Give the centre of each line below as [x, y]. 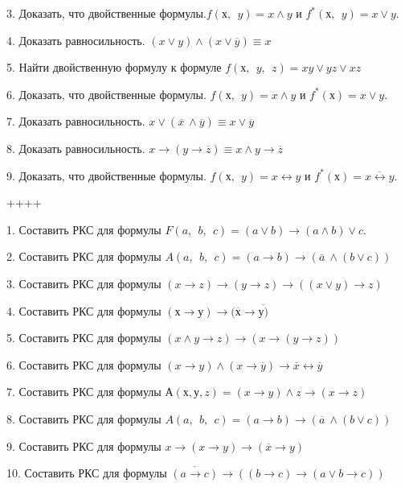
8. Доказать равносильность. [76, 148]
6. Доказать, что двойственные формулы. [106, 94]
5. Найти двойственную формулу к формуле [114, 67]
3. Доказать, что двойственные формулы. [106, 13]
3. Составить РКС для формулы [84, 283]
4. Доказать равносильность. [76, 40]
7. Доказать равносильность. [76, 121]
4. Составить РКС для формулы [84, 310]
